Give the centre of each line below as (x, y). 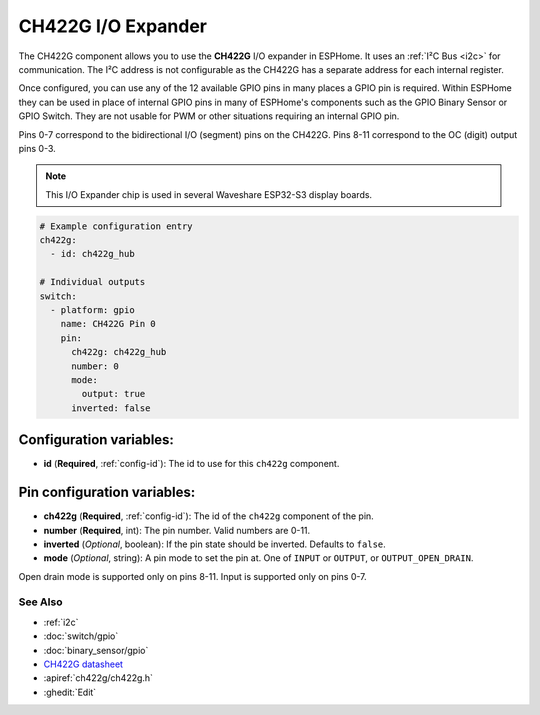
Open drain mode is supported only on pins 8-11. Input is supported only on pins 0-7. (192, 576)
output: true (113, 394)
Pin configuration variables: (107, 492)
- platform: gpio (92, 310)
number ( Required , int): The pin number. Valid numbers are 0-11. (177, 530)
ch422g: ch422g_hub (119, 352)
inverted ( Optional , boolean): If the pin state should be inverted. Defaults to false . (215, 544)
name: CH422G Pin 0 (108, 324)
